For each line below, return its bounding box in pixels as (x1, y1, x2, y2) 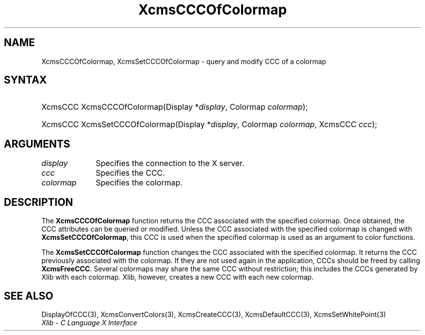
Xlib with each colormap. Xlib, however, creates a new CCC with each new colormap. (41, 273, 314, 282)
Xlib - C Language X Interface (41, 318, 137, 327)
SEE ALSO (4, 289, 53, 302)
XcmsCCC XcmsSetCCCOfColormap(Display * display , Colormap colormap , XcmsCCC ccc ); (41, 119, 377, 130)
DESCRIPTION (4, 196, 73, 208)
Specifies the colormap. (96, 178, 183, 188)
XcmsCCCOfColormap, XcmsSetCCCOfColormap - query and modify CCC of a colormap (41, 57, 327, 66)
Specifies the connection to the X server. (96, 158, 245, 168)
